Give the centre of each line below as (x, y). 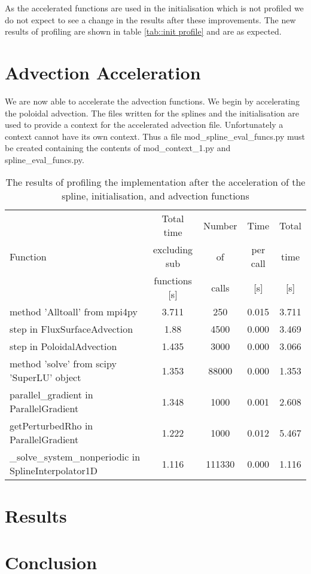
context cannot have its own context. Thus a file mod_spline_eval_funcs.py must (155, 136)
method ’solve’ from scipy (63, 364)
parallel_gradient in (51, 395)
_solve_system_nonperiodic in (75, 457)
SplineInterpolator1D (54, 471)
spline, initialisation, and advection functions (155, 196)
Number (220, 225)
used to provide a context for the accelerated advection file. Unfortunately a (144, 125)
